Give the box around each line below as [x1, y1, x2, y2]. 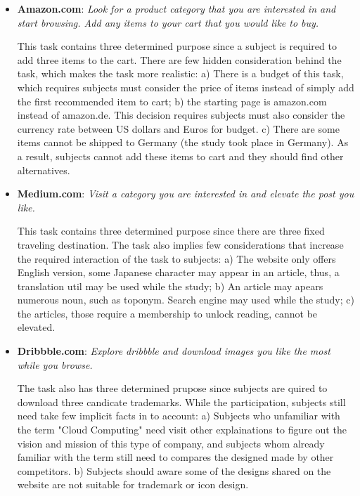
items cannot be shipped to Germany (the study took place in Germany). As [17, 135, 349, 150]
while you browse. [17, 357, 93, 372]
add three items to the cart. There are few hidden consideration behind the [17, 52, 342, 67]
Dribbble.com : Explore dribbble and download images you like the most [17, 344, 330, 358]
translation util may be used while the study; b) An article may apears [17, 278, 323, 293]
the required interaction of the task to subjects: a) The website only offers [17, 251, 336, 266]
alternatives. [17, 162, 70, 177]
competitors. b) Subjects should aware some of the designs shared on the [17, 463, 331, 478]
